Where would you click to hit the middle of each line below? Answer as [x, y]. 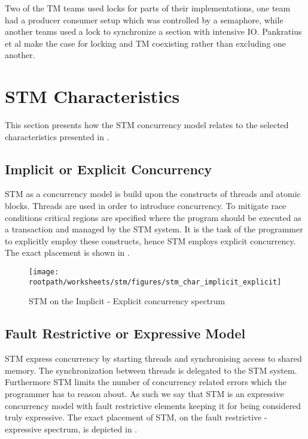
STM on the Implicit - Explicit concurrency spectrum [127, 301]
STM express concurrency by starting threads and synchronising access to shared [153, 358]
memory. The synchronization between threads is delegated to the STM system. [151, 370]
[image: [44, 272]
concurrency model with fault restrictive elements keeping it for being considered [153, 405]
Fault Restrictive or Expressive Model [125, 333]
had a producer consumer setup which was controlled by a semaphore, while [144, 19]
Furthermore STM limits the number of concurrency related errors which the [146, 382]
